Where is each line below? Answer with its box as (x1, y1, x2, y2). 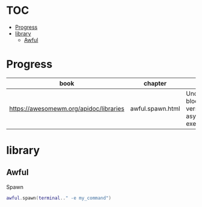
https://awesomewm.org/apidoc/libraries (9, 104, 124, 113)
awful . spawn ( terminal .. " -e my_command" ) (6, 195, 112, 201)
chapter (143, 79, 167, 87)
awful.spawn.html (130, 104, 180, 113)
